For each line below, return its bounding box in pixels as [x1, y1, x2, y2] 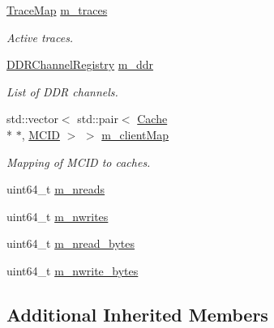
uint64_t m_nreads [6, 181, 105, 198]
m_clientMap [101, 126, 169, 143]
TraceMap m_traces [6, 2, 108, 18]
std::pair [77, 110, 118, 127]
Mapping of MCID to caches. [6, 153, 151, 170]
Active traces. [6, 28, 74, 45]
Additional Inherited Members [6, 301, 268, 326]
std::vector [6, 110, 58, 127]
